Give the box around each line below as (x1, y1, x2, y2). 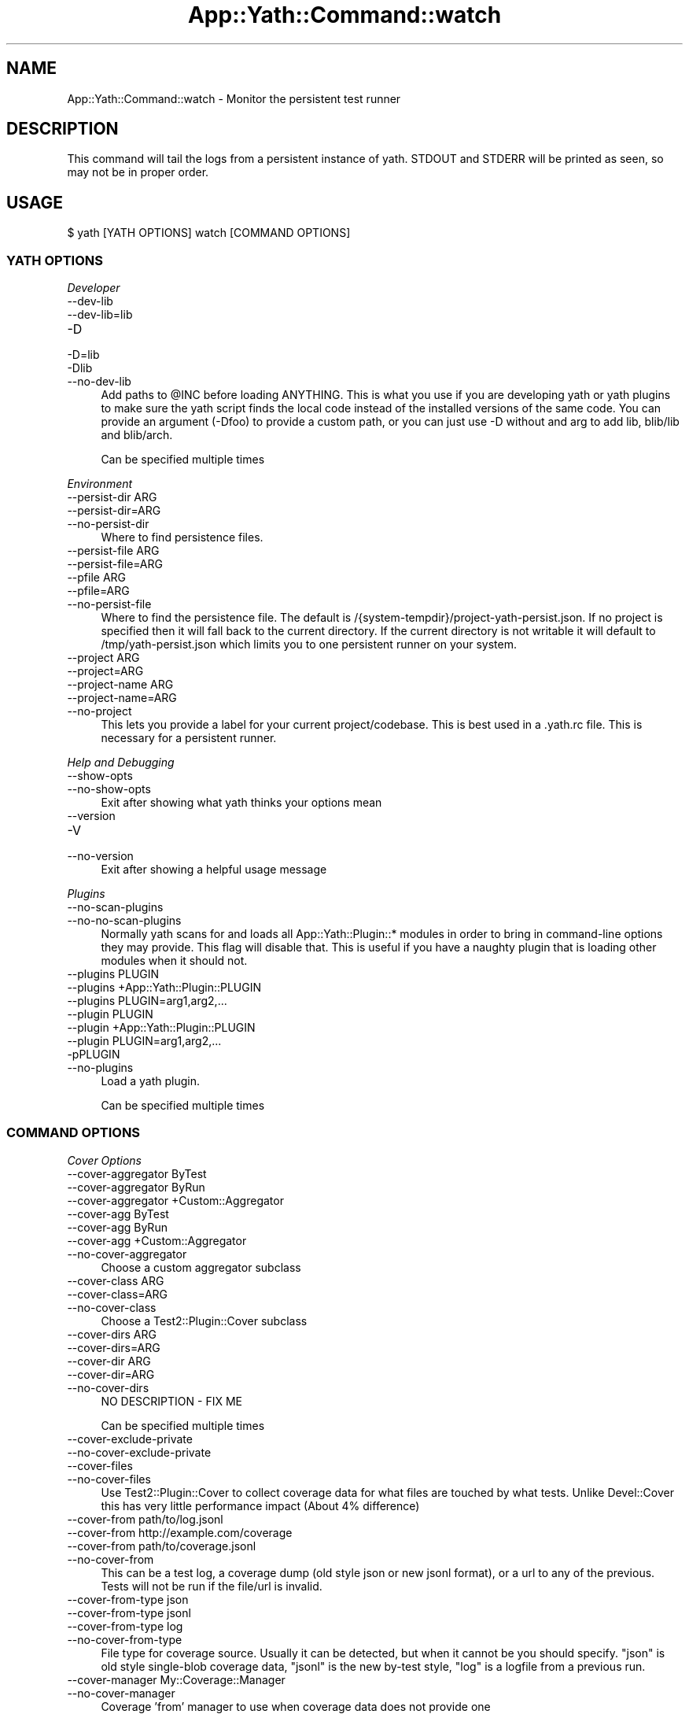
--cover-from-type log (67, 1619, 183, 1633)
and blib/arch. (101, 428, 173, 442)
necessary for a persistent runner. (101, 731, 277, 745)
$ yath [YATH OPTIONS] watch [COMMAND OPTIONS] (67, 226, 351, 240)
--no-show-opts (67, 782, 151, 796)
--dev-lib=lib (67, 308, 133, 322)
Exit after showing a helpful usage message (101, 863, 327, 877)
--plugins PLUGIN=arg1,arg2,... (67, 994, 227, 1008)
